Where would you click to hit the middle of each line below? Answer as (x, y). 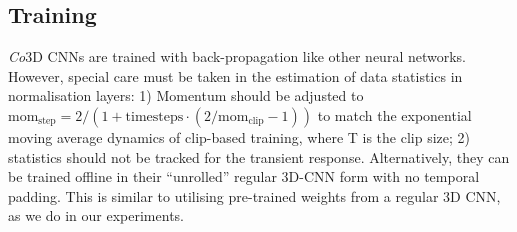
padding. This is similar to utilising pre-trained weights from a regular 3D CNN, (254, 195)
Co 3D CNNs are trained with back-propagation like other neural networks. (237, 56)
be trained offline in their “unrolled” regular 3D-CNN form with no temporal (244, 176)
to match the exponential (394, 114)
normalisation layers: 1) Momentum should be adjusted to (186, 95)
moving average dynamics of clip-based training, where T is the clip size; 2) (239, 136)
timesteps (154, 116)
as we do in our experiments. (96, 215)
